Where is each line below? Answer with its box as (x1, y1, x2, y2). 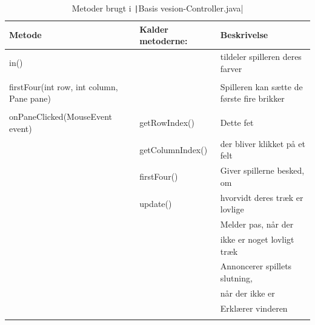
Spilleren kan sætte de (220, 80, 303, 93)
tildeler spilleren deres (220, 50, 302, 63)
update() (139, 197, 172, 209)
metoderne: (139, 34, 188, 47)
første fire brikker (220, 92, 285, 105)
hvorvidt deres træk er (220, 191, 303, 203)
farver (220, 62, 242, 74)
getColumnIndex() (139, 143, 208, 156)
